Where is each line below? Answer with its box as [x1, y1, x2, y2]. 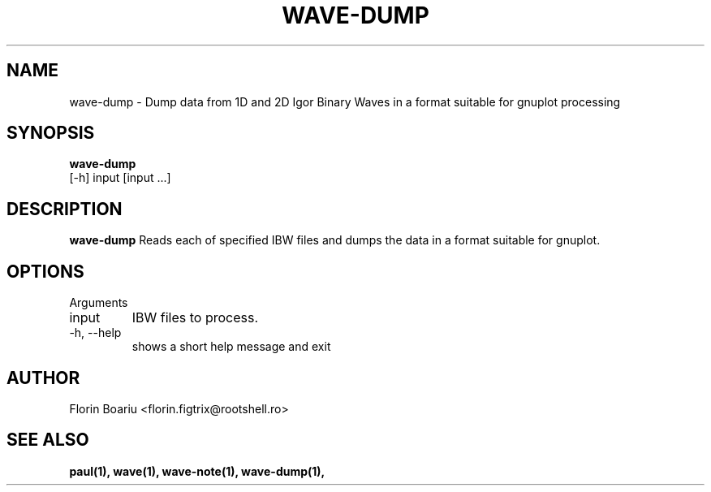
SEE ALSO [6, 429, 89, 451]
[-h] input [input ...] [69, 170, 171, 185]
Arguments [69, 296, 128, 310]
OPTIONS [6, 261, 84, 282]
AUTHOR [6, 367, 80, 388]
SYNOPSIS [6, 123, 95, 144]
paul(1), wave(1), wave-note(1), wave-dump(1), [69, 464, 325, 478]
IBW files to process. [131, 309, 259, 326]
